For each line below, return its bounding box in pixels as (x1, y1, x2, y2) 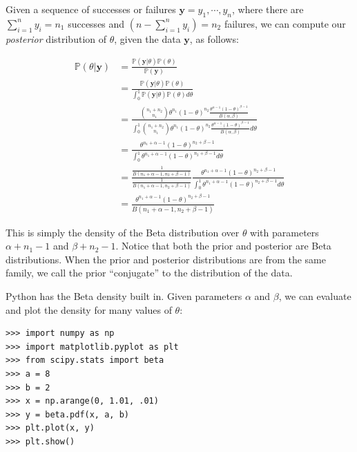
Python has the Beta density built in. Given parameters (6, 289, 242, 303)
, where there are (232, 2, 304, 16)
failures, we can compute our (224, 16, 346, 30)
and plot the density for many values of (6, 302, 172, 317)
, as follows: (189, 31, 239, 46)
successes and (68, 16, 125, 30)
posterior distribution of (6, 31, 107, 46)
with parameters (250, 225, 319, 239)
